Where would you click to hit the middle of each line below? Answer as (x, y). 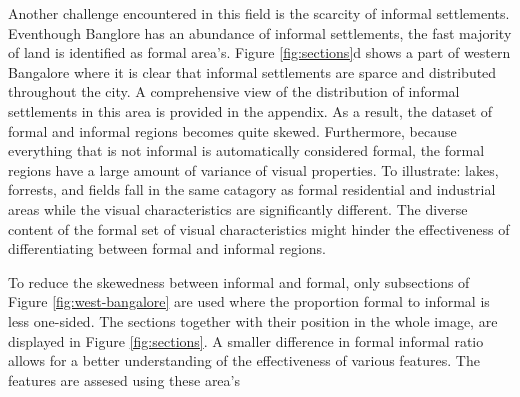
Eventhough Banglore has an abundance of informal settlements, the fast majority (260, 32)
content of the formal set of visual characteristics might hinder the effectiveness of (259, 228)
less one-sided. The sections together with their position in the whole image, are (253, 320)
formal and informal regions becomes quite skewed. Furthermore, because (232, 130)
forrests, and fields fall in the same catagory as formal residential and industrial (252, 189)
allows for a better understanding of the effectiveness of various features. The (244, 360)
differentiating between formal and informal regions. (167, 248)
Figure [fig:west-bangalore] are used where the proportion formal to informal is (249, 301)
